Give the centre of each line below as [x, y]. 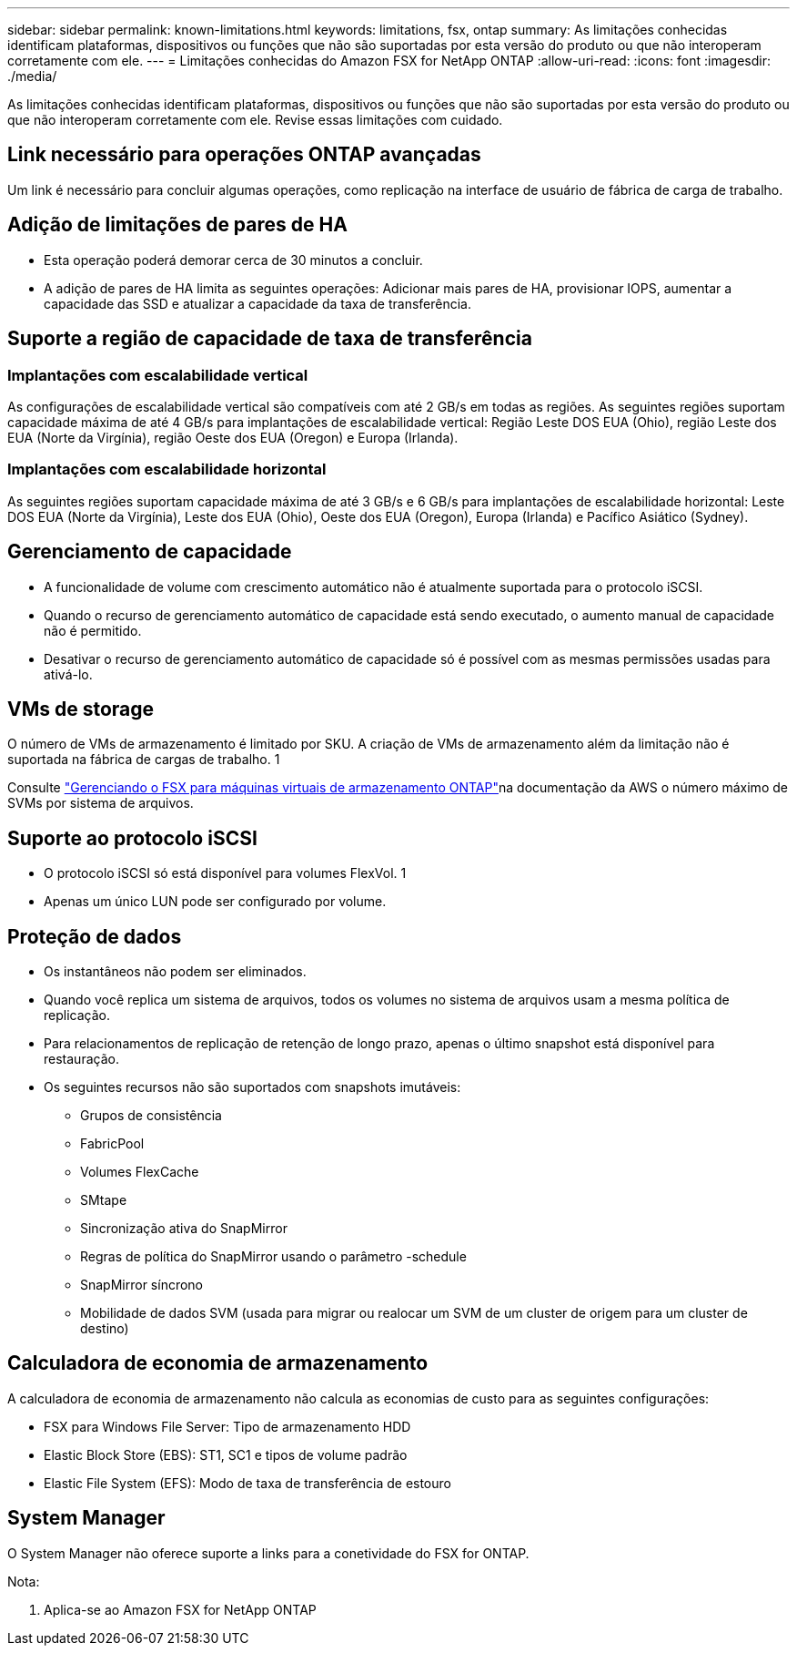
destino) [105, 1329]
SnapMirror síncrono [142, 1285]
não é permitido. [93, 630]
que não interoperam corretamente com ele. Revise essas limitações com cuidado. [255, 120]
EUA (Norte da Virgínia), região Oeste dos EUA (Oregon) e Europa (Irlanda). [233, 437]
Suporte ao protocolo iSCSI [132, 838]
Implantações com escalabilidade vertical [158, 375]
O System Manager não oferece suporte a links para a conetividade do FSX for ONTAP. [268, 1553]
